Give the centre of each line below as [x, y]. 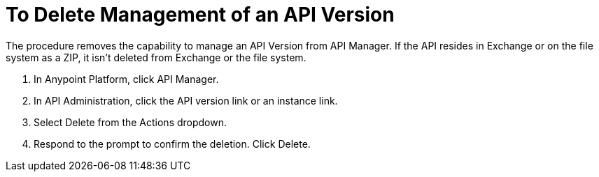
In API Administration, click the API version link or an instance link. [186, 100]
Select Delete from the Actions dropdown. [131, 122]
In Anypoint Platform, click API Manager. [126, 79]
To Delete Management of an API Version [200, 15]
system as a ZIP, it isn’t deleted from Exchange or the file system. [156, 57]
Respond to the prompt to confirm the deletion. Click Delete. [172, 144]
